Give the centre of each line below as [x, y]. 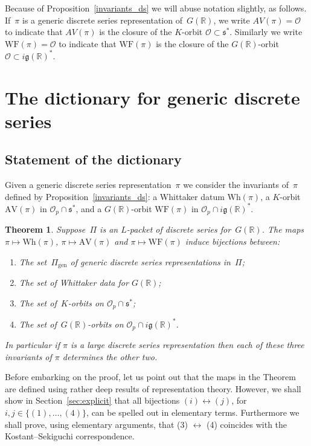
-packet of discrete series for [179, 229]
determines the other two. [110, 356]
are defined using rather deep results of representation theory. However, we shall [153, 388]
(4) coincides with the [247, 424]
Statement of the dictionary [93, 159]
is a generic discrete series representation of [102, 20]
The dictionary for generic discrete [152, 97]
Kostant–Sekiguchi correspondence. [70, 436]
